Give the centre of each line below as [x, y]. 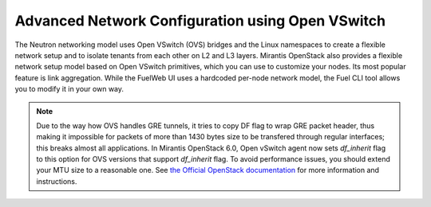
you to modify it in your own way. [69, 89]
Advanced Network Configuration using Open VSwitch [200, 21]
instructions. [57, 181]
